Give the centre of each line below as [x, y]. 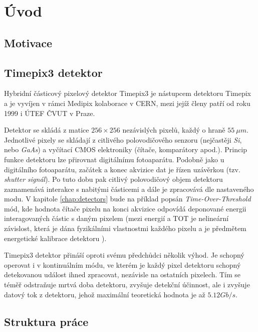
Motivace [28, 42]
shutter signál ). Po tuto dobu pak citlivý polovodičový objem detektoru [113, 179]
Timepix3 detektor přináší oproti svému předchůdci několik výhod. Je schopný [124, 255]
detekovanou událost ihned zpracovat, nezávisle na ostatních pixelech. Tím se [122, 274]
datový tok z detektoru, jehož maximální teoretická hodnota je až [105, 294]
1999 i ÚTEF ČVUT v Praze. [50, 113]
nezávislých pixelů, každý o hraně [174, 130]
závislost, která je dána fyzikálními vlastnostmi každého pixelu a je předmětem [125, 228]
